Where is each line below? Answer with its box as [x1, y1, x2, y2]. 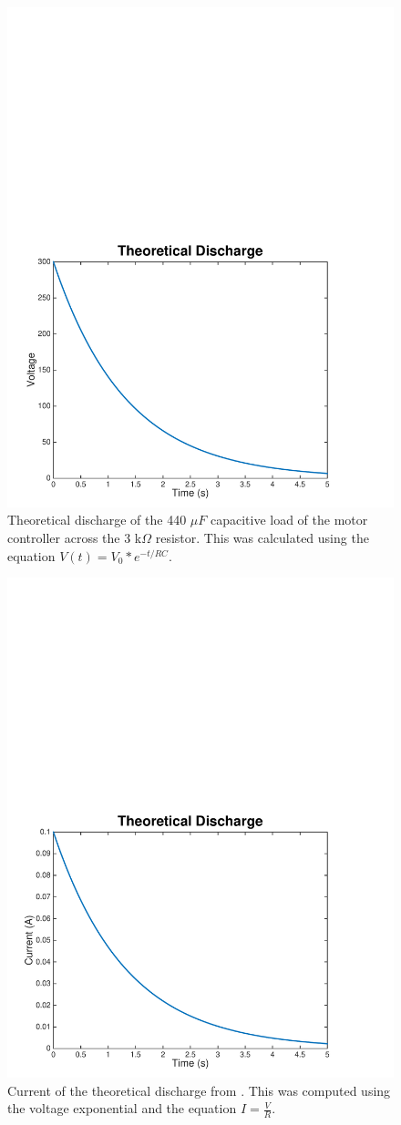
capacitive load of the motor [210, 510, 368, 529]
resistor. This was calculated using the [155, 528, 369, 547]
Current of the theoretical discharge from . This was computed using [7, 1080, 391, 1099]
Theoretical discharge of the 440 [7, 510, 187, 529]
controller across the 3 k [7, 528, 142, 547]
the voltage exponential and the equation [7, 1099, 237, 1118]
